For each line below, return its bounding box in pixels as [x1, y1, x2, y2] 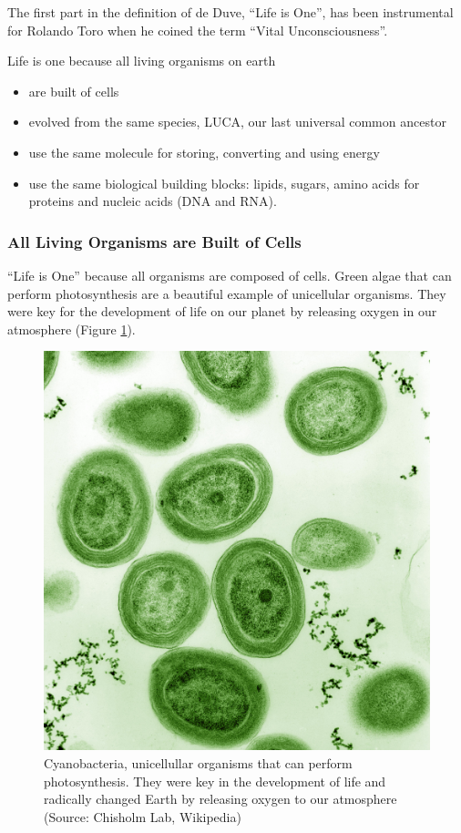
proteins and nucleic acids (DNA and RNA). [28, 191, 277, 211]
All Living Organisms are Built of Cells [7, 230, 302, 252]
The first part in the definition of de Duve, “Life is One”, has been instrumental [7, 3, 454, 21]
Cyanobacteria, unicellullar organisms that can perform [44, 754, 353, 773]
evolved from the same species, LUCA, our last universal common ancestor [28, 112, 446, 131]
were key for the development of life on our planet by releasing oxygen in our [7, 302, 437, 321]
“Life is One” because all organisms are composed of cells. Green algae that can [7, 265, 452, 284]
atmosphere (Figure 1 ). [7, 319, 136, 338]
